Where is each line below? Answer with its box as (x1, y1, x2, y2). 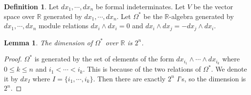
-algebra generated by (169, 11, 234, 21)
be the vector (193, 1, 233, 11)
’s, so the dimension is (180, 73, 246, 83)
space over (4, 11, 35, 21)
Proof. (4, 54, 22, 64)
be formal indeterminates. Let (95, 1, 185, 11)
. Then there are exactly (93, 73, 166, 83)
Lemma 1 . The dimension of (4, 37, 93, 47)
